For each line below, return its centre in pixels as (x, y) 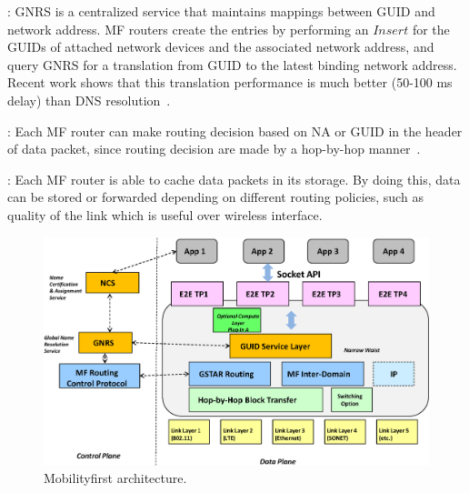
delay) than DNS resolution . (89, 100)
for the (431, 29)
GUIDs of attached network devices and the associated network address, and (221, 47)
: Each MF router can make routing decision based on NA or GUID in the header (235, 131)
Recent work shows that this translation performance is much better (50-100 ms (230, 82)
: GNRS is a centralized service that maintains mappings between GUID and (221, 11)
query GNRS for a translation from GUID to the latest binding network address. (232, 64)
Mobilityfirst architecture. (115, 478)
